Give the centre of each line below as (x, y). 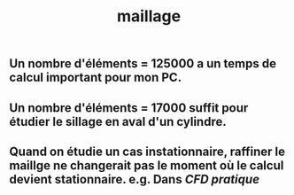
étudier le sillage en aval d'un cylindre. (118, 121)
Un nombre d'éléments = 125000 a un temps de (143, 64)
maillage (149, 16)
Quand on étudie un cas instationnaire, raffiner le (147, 151)
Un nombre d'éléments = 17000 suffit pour (129, 108)
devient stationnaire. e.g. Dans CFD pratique (134, 179)
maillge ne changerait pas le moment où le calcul (147, 165)
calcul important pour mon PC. (96, 78)
